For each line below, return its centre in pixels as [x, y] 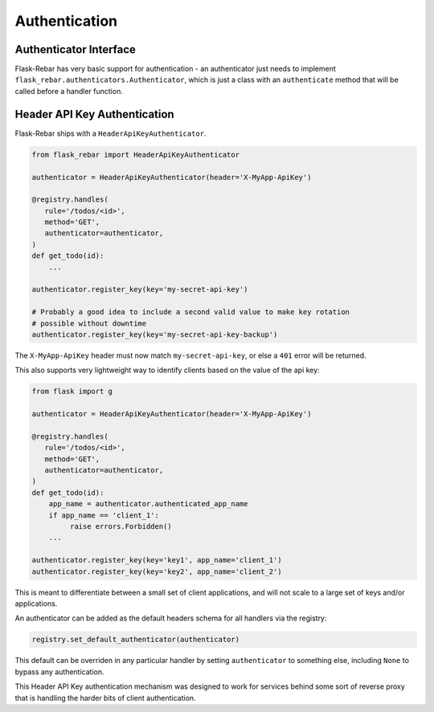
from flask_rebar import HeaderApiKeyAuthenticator [136, 154]
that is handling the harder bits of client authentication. [105, 698]
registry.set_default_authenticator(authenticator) [136, 640]
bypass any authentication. [59, 672]
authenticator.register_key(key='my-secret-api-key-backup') [155, 334]
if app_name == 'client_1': [104, 515]
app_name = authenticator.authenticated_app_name [148, 504]
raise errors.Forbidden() [121, 527]
